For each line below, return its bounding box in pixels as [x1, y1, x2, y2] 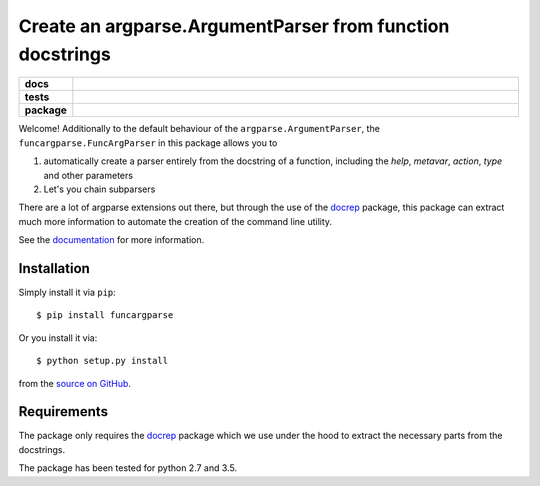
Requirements [18, 403, 109, 420]
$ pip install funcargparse [36, 310, 174, 321]
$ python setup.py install [36, 355, 169, 367]
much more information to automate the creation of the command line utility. [18, 215, 333, 227]
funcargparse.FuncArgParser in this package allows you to [18, 136, 278, 149]
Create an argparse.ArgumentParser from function [18, 15, 450, 37]
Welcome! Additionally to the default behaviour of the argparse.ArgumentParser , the [18, 123, 380, 135]
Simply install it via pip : [18, 286, 117, 298]
